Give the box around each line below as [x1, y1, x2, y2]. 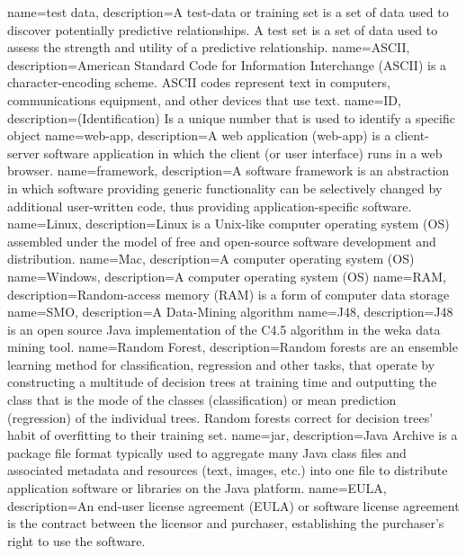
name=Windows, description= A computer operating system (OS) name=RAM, [7, 266, 446, 285]
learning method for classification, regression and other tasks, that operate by [7, 354, 435, 373]
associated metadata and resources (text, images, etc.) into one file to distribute [7, 461, 448, 480]
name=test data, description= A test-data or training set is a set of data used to [7, 3, 449, 21]
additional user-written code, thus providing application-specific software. [7, 196, 412, 215]
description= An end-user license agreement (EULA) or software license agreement [7, 496, 460, 515]
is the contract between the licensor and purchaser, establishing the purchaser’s [7, 514, 444, 533]
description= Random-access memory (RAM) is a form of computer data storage [7, 284, 450, 303]
